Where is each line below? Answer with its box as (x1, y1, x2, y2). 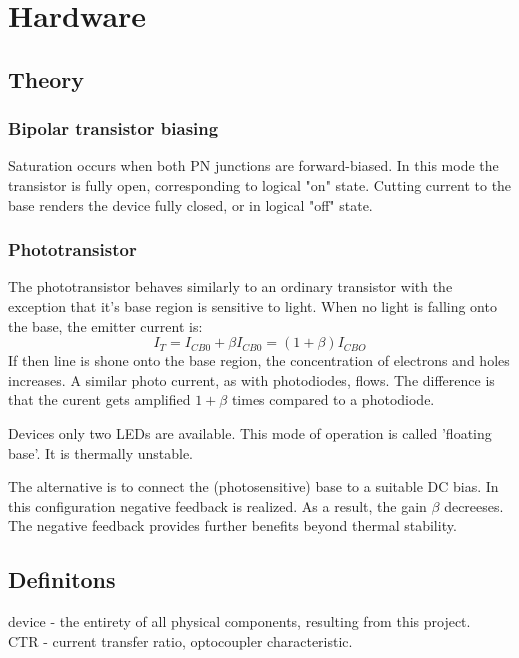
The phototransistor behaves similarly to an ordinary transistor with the (8, 276, 453, 297)
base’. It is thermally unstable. (8, 442, 193, 463)
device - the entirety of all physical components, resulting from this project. (8, 611, 471, 632)
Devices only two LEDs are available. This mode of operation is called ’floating (8, 422, 492, 443)
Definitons (8, 564, 116, 595)
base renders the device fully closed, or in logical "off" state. (8, 194, 373, 215)
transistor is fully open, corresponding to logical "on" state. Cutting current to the (8, 174, 512, 195)
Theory (8, 63, 85, 94)
